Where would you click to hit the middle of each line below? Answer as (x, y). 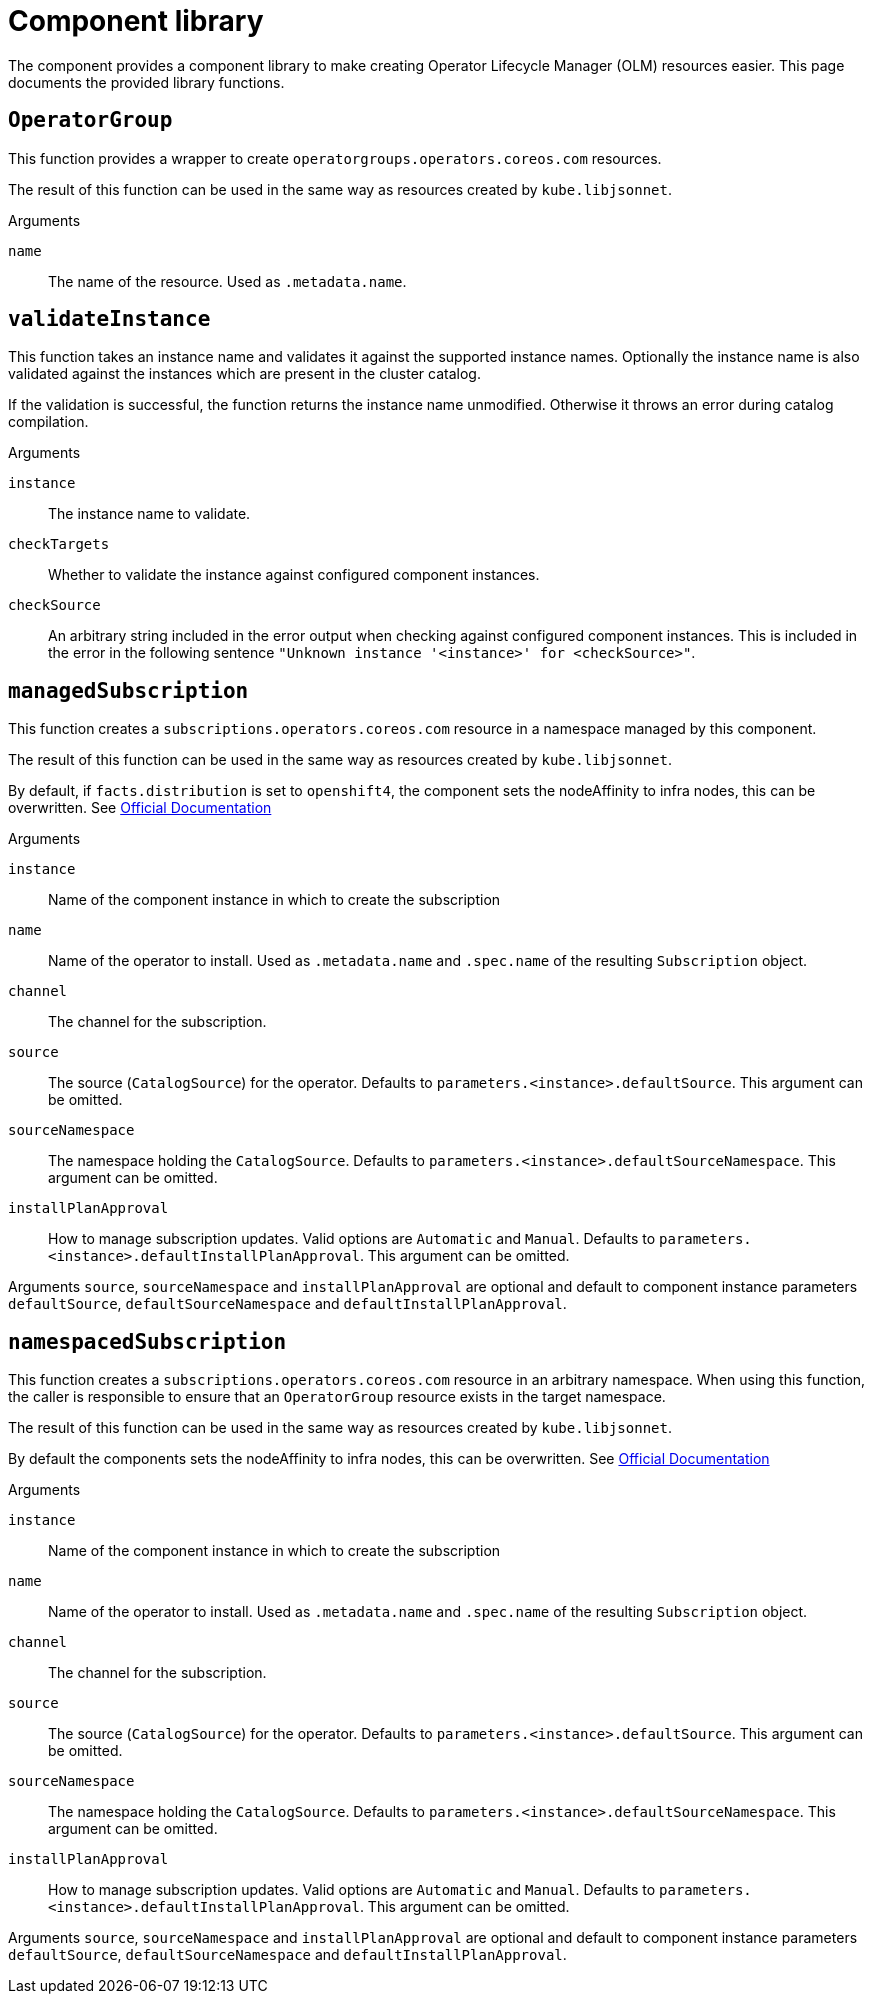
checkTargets (59, 544)
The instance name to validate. (149, 514)
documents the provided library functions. (146, 82)
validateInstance (109, 319)
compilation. (48, 422)
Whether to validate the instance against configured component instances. (294, 575)
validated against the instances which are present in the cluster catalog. (244, 374)
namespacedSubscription (147, 1341)
